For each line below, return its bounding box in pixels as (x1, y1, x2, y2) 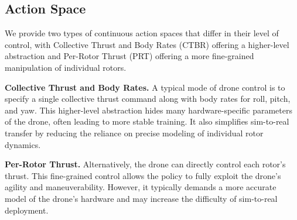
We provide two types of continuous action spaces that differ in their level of (5, 27, 279, 39)
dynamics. (5, 138, 41, 150)
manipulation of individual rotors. (5, 61, 127, 73)
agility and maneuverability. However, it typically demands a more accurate (5, 181, 276, 193)
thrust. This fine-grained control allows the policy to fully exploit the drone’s (5, 169, 281, 181)
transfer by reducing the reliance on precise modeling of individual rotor (5, 126, 264, 139)
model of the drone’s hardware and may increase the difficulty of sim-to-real (5, 192, 278, 204)
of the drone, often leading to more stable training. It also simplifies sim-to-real (5, 115, 289, 128)
